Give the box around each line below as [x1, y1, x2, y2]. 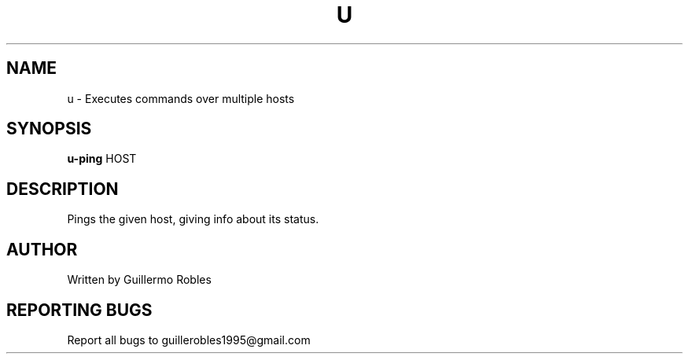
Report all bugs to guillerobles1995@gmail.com [67, 332, 311, 347]
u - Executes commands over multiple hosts [67, 91, 295, 105]
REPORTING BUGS [6, 299, 153, 320]
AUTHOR [6, 239, 78, 259]
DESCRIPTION [6, 178, 119, 199]
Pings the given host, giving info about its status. [67, 212, 319, 226]
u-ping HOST [67, 152, 137, 166]
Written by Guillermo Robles [67, 273, 212, 287]
